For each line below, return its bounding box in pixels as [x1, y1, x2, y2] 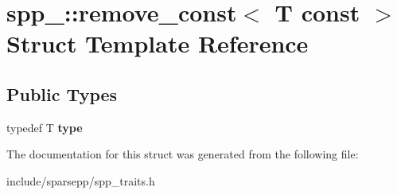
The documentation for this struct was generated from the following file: [6, 146, 359, 162]
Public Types [6, 81, 118, 106]
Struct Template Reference [6, 27, 309, 60]
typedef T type [6, 119, 83, 135]
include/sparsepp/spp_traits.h [6, 172, 155, 189]
